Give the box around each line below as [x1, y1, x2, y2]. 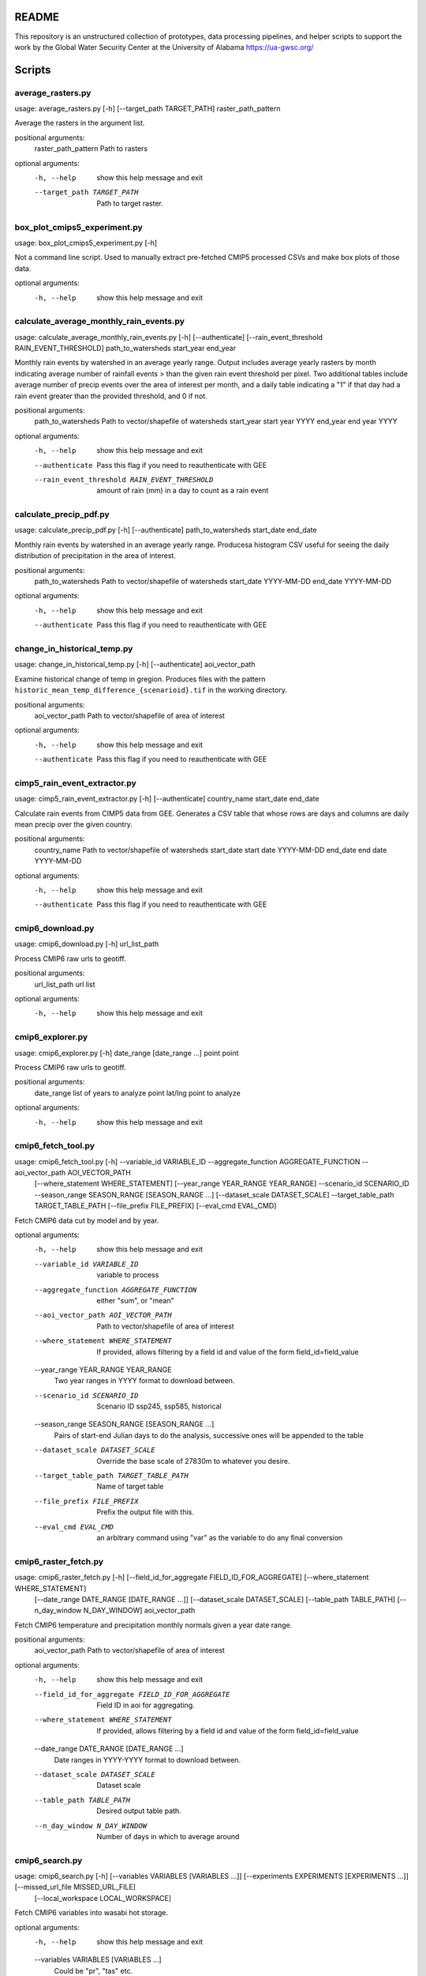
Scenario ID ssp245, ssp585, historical [96, 1401, 222, 1411]
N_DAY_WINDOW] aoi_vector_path [83, 1605, 196, 1616]
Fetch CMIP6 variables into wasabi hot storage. [14, 1908, 169, 1918]
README [14, 10, 59, 24]
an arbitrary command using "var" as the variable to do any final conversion [96, 1533, 343, 1542]
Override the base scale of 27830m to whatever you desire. [96, 1456, 291, 1465]
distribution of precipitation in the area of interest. [14, 551, 177, 560]
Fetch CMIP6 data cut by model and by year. [14, 1216, 159, 1225]
